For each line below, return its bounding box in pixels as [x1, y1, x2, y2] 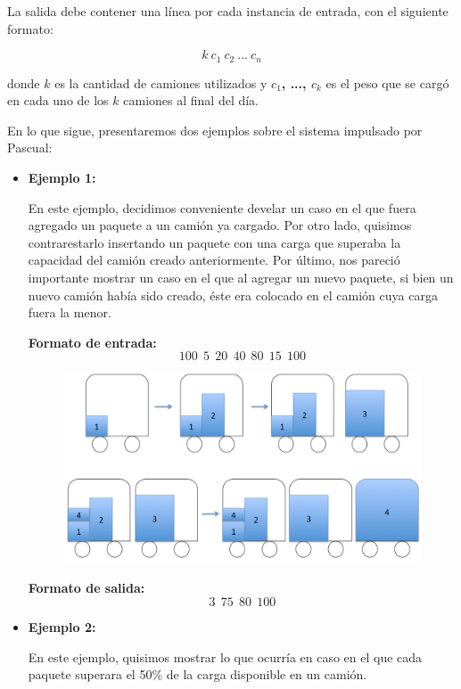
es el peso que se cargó [325, 73, 449, 92]
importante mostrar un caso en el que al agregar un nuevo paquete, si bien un [28, 267, 454, 286]
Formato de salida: [28, 578, 145, 597]
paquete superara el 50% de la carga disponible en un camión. [28, 665, 367, 684]
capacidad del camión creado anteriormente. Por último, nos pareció [28, 250, 400, 269]
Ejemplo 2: [28, 617, 96, 636]
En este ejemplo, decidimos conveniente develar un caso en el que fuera [28, 198, 416, 217]
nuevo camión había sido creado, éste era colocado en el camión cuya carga [28, 285, 438, 304]
